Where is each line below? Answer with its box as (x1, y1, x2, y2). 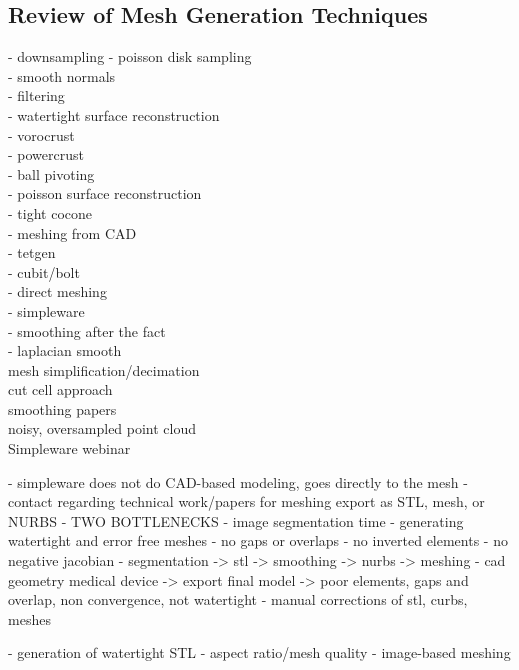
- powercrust (8, 144, 84, 165)
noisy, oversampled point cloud (8, 418, 197, 439)
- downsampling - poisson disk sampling (8, 46, 252, 67)
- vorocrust (8, 124, 75, 145)
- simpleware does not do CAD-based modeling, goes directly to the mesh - (8, 471, 468, 492)
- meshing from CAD (8, 222, 137, 243)
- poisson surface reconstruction (8, 183, 202, 204)
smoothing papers (8, 398, 117, 419)
